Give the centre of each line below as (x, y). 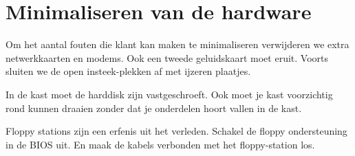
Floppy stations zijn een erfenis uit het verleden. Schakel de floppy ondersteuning (176, 131)
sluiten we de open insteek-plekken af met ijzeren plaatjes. (128, 71)
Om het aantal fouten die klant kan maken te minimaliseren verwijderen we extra (177, 44)
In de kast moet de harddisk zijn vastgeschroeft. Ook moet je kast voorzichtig (169, 94)
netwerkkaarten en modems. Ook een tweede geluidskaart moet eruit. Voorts (167, 57)
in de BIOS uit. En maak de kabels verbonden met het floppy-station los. (160, 144)
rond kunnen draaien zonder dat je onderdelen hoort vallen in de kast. (154, 108)
